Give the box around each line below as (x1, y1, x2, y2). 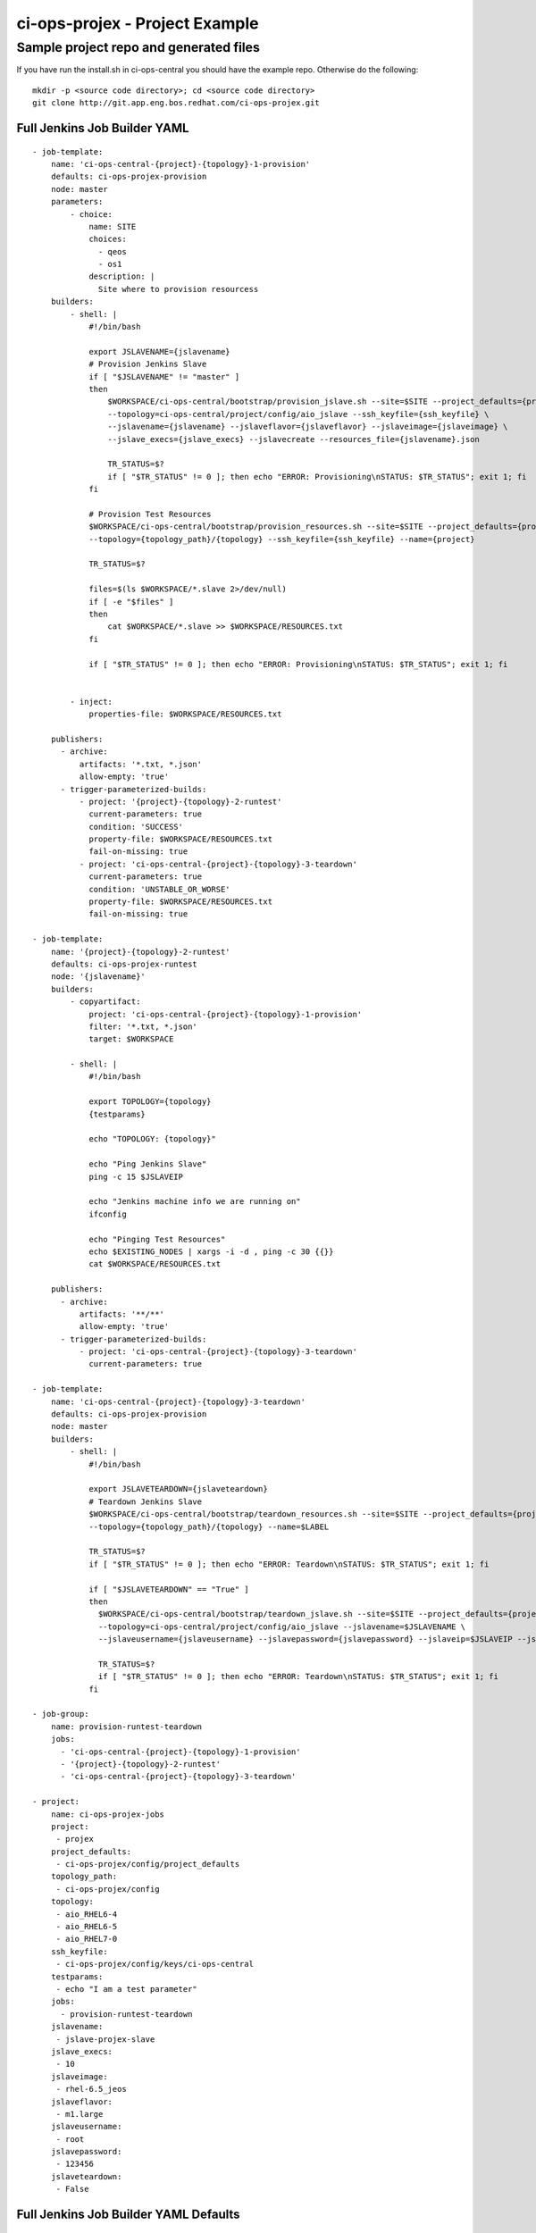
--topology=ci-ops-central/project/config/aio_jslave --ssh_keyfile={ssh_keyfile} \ (107, 409, 490, 419)
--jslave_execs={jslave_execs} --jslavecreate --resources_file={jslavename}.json (107, 434, 480, 444)
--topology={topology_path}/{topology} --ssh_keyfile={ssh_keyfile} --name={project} (88, 534, 475, 544)
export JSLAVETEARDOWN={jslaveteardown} (88, 1484, 268, 1494)
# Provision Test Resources (88, 509, 212, 519)
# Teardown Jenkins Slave (88, 1496, 203, 1507)
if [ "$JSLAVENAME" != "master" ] (88, 372, 240, 381)
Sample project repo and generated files (16, 39, 261, 55)
